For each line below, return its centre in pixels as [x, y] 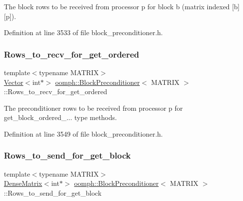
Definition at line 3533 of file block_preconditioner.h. [84, 32]
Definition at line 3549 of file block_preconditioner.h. [84, 133]
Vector [14, 82]
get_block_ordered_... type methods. [60, 117]
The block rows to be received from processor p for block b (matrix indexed [117, 6]
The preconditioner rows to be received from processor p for [93, 108]
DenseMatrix [23, 183]
